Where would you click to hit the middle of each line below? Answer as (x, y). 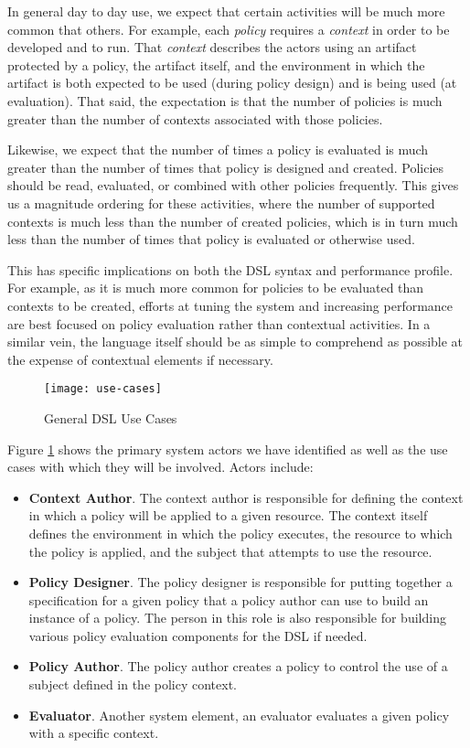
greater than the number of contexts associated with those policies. (195, 118)
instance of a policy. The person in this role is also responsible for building (237, 618)
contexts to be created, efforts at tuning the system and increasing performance (230, 305)
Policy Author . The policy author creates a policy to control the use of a (238, 666)
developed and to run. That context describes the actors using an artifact (212, 47)
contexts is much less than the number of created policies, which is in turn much (233, 221)
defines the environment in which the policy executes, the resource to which (240, 533)
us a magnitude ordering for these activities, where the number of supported (221, 203)
